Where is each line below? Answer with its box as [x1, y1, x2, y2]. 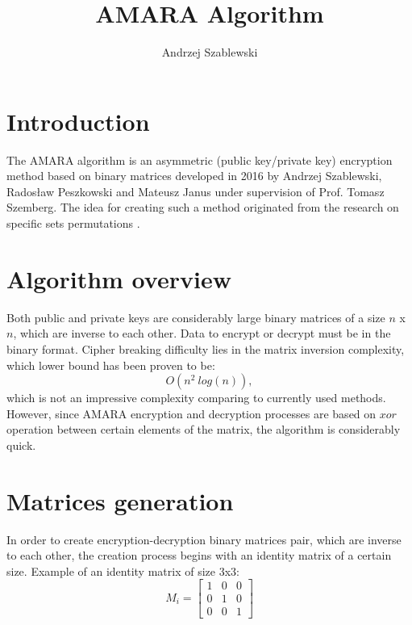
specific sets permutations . [6, 215, 140, 232]
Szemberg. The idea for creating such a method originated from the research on [6, 199, 399, 216]
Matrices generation [6, 484, 234, 517]
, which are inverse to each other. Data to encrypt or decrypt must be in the [13, 325, 391, 342]
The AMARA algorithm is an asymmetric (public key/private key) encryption [6, 151, 393, 168]
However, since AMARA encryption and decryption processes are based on [6, 405, 377, 422]
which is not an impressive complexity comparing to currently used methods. [6, 389, 386, 406]
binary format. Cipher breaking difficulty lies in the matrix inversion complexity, [6, 340, 405, 357]
